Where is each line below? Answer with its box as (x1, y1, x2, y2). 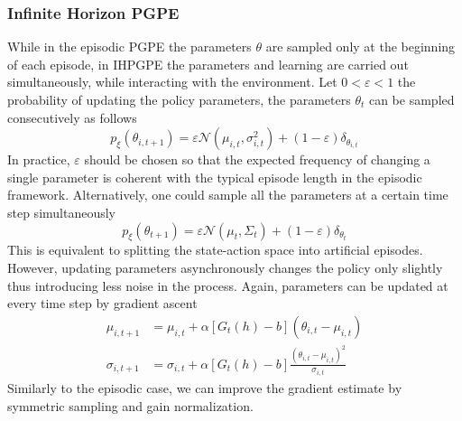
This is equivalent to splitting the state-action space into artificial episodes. (7, 240, 423, 259)
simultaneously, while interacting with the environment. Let (7, 72, 337, 91)
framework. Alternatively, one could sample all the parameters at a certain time (7, 185, 448, 204)
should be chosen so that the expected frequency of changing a (84, 150, 430, 169)
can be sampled (368, 90, 455, 108)
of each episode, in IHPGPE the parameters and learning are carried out (7, 54, 409, 73)
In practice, (7, 150, 70, 169)
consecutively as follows (7, 108, 137, 126)
